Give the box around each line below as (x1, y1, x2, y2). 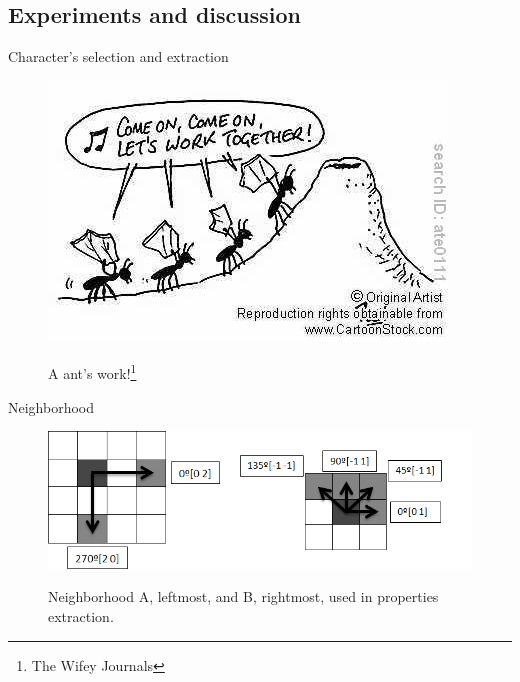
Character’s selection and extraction (8, 46, 229, 67)
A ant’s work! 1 (48, 360, 137, 384)
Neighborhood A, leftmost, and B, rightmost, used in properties (48, 586, 439, 607)
